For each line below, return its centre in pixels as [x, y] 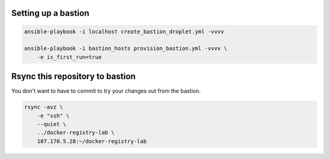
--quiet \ [52, 124]
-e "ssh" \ [53, 115]
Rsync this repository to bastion [73, 76]
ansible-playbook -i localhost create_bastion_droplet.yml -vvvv [124, 31]
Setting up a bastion [50, 13]
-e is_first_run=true [69, 57]
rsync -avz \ [44, 107]
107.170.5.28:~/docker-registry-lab [92, 141]
